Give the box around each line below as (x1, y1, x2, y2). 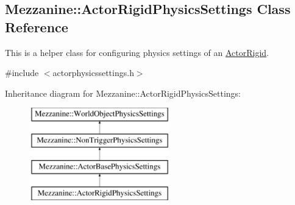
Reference (5, 17, 68, 36)
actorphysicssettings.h (52, 66, 134, 79)
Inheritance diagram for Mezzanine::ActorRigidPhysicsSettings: (5, 86, 241, 99)
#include (5, 66, 39, 79)
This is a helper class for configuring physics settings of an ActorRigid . (5, 46, 269, 58)
